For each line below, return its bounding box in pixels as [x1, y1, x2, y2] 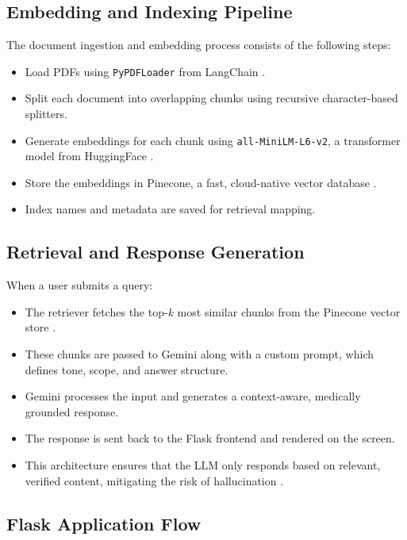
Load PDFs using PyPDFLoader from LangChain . [25, 63, 266, 79]
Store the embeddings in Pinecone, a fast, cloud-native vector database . [25, 174, 377, 190]
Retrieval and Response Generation [6, 239, 305, 264]
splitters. [25, 105, 67, 122]
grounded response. [25, 403, 119, 419]
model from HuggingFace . [25, 147, 154, 164]
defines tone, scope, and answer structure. [25, 361, 228, 377]
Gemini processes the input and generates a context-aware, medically [25, 388, 361, 404]
